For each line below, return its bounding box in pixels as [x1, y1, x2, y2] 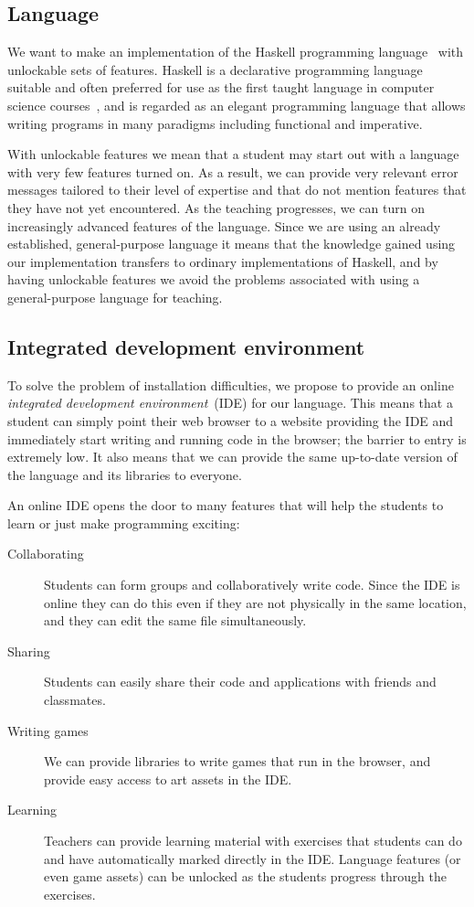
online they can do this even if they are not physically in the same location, [44, 592, 467, 612]
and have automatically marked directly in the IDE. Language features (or [44, 848, 461, 868]
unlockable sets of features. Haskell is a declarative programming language [7, 59, 423, 79]
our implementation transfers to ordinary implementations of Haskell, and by [7, 251, 438, 271]
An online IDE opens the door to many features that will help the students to [7, 496, 444, 515]
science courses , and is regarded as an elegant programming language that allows [7, 95, 466, 114]
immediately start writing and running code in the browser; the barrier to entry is [7, 429, 467, 448]
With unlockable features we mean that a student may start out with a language [7, 144, 459, 164]
